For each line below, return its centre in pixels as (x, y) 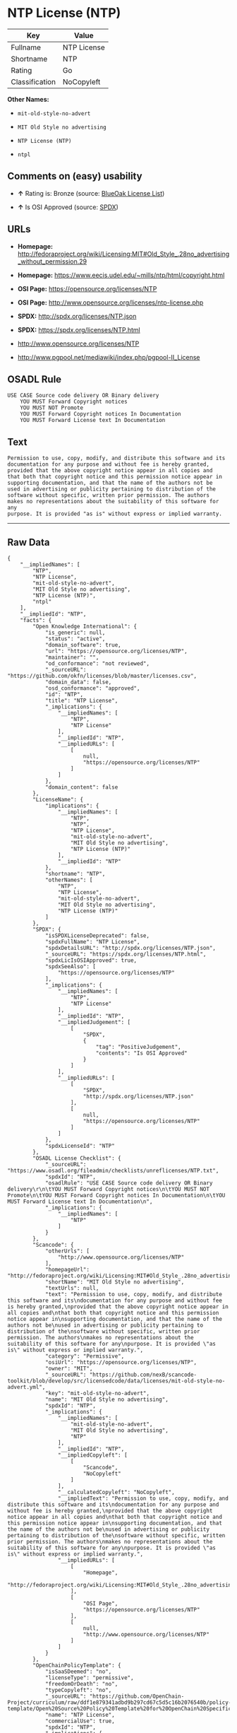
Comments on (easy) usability (75, 176)
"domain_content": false (81, 787)
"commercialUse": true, (80, 1721)
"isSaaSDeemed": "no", (78, 1672)
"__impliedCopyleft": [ (93, 1455)
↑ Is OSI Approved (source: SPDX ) (68, 207)
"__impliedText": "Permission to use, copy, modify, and (143, 1498)
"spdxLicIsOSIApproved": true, (91, 961)
